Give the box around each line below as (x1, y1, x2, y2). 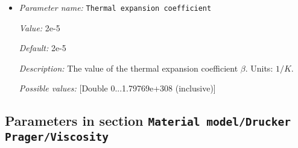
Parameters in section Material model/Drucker (5, 111, 291, 130)
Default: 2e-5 (19, 42, 66, 54)
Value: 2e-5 (19, 21, 60, 34)
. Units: (245, 61, 273, 74)
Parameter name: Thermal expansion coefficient (19, 1, 212, 13)
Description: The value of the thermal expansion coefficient (19, 61, 238, 74)
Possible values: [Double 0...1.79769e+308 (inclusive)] (19, 82, 216, 94)
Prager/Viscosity (5, 131, 109, 144)
